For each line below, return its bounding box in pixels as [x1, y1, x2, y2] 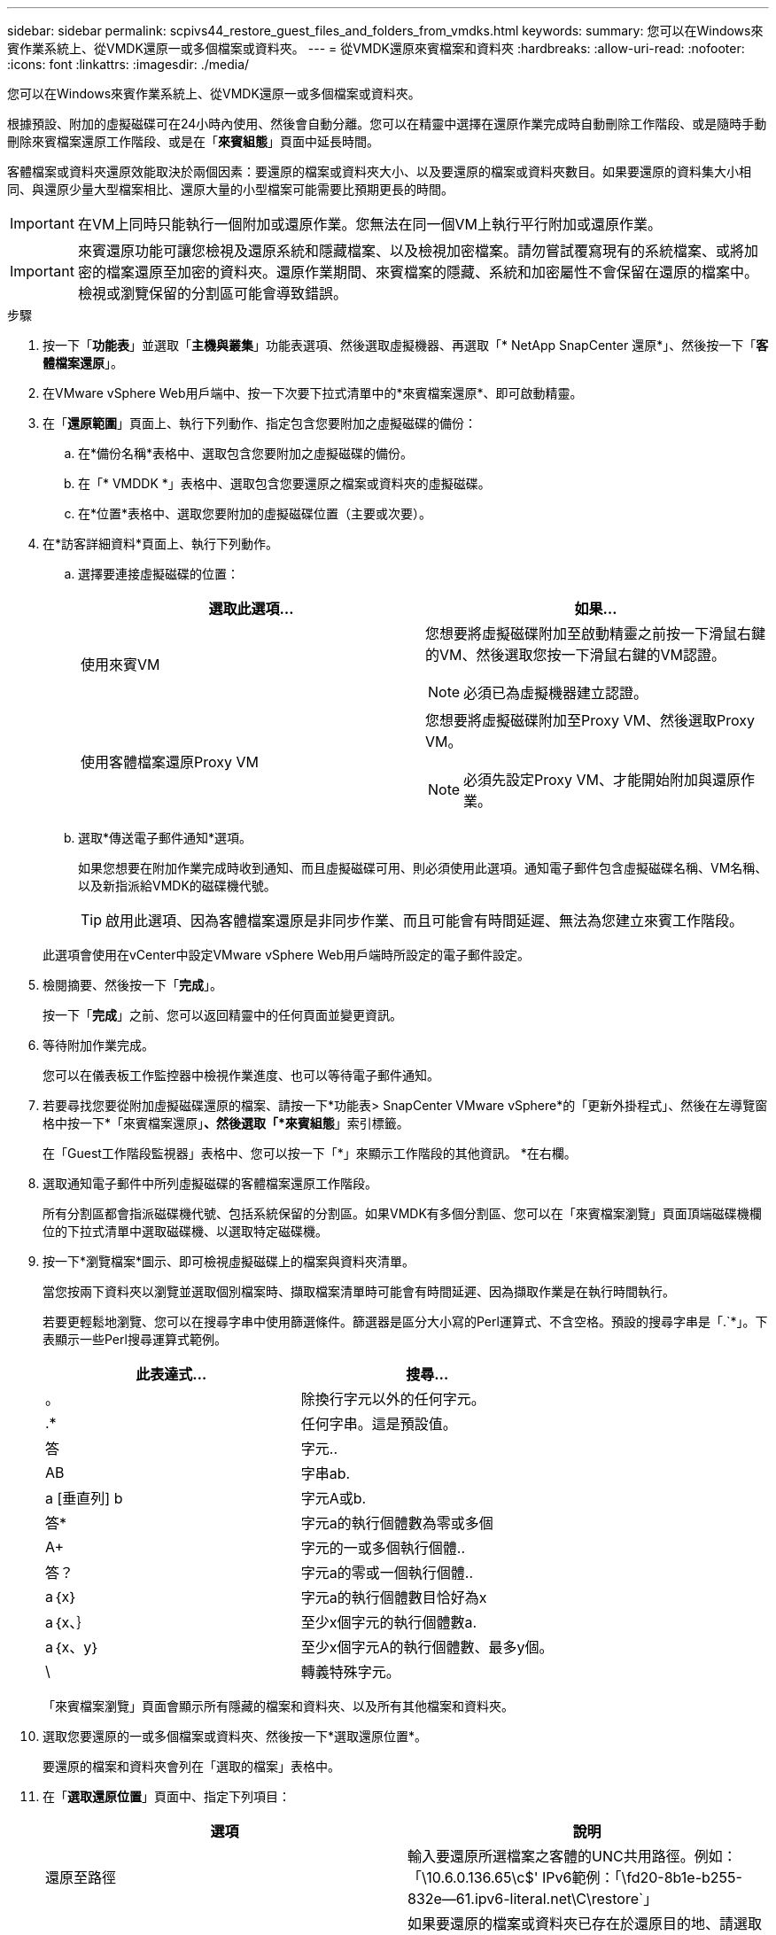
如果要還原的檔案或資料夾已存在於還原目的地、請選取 [407, 1915, 763, 1932]
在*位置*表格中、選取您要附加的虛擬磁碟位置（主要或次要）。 [78, 506, 432, 521]
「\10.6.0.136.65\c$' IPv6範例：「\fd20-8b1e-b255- [407, 1869, 742, 1886]
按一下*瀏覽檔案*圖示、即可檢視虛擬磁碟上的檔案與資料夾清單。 [43, 1254, 415, 1269]
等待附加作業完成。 [43, 1037, 154, 1053]
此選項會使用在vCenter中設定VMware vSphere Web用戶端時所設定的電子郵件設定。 [43, 947, 530, 962]
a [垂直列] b [45, 1489, 123, 1507]
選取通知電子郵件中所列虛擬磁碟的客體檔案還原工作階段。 [43, 1176, 377, 1191]
